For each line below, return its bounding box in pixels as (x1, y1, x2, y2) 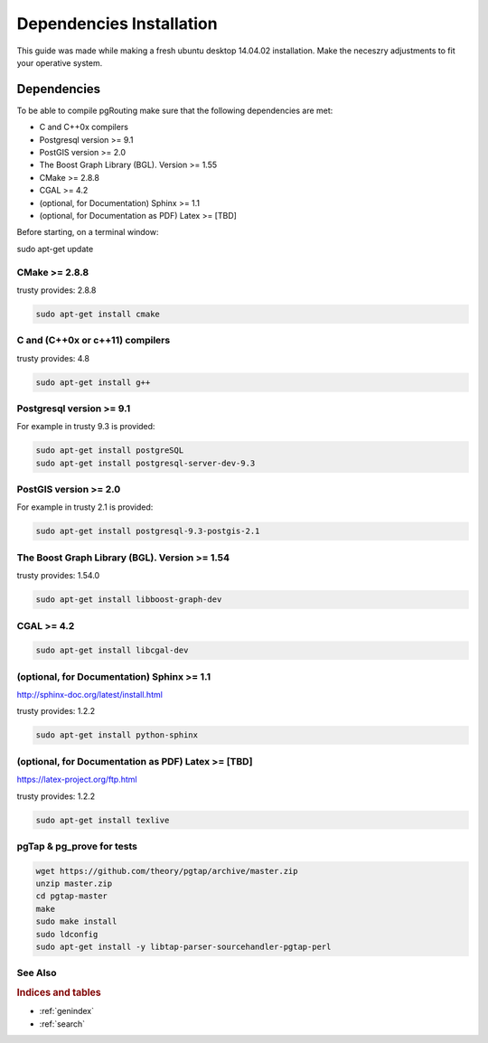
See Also (16, 967, 57, 980)
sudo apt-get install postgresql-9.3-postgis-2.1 (35, 526, 260, 537)
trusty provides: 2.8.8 (16, 285, 97, 296)
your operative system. (16, 57, 103, 68)
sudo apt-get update (16, 243, 94, 254)
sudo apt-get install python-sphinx (35, 730, 199, 740)
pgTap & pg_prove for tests (16, 840, 138, 852)
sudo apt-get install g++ (35, 377, 151, 388)
